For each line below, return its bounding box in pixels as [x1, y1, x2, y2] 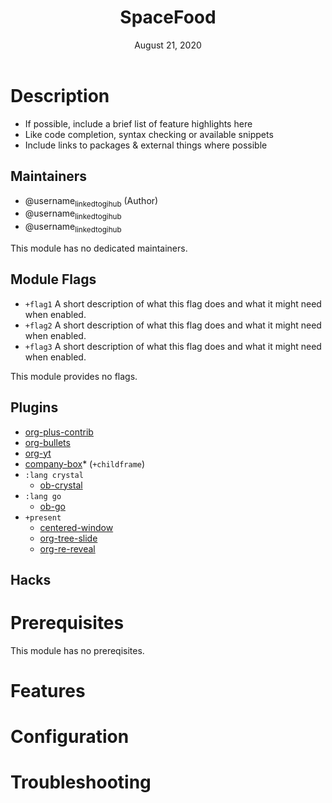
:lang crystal [24, 470, 84, 480]
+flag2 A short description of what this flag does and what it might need [24, 319, 322, 331]
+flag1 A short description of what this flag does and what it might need [24, 297, 322, 310]
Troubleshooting [10, 771, 152, 794]
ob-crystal [39, 479, 83, 491]
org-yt [24, 447, 52, 459]
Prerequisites [10, 612, 125, 635]
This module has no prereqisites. [10, 644, 145, 656]
